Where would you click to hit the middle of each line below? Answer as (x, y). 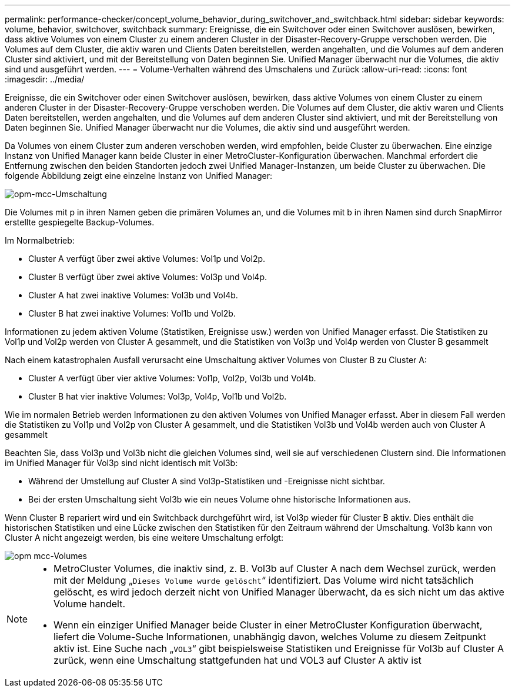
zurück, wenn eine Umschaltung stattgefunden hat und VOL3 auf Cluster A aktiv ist (238, 660)
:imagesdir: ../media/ (45, 79)
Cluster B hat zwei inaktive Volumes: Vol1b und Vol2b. (132, 313)
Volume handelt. (90, 604)
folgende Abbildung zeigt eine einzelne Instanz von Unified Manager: (138, 176)
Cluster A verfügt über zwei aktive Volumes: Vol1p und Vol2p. (147, 259)
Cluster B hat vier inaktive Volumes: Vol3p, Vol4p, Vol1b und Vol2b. (158, 396)
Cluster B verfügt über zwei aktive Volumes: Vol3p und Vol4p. (148, 277)
